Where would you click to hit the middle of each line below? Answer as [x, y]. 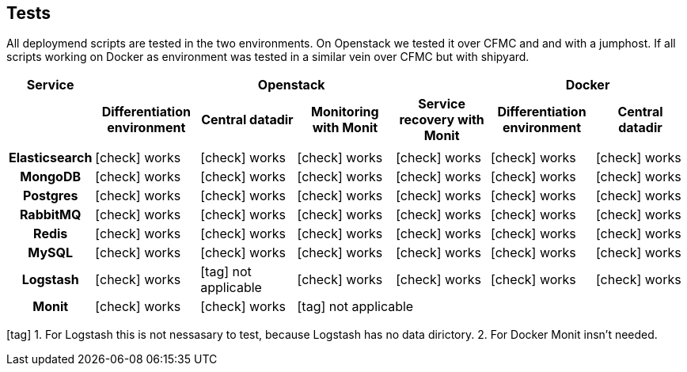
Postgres [50, 196]
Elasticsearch [51, 158]
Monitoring [345, 112]
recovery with [442, 120]
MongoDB [51, 177]
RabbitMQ [50, 215]
